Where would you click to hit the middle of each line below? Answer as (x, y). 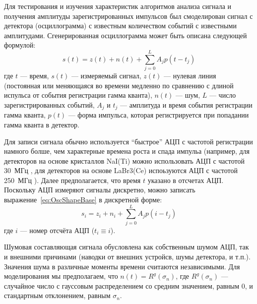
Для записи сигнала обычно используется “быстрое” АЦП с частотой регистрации (128, 141)
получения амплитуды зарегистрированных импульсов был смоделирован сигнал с (128, 16)
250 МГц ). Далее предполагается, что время (72, 180)
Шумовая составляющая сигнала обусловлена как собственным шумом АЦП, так (127, 247)
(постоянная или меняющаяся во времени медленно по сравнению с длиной (119, 85)
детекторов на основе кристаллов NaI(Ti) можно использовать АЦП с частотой (124, 160)
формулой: (20, 45)
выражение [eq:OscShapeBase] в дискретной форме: (83, 200)
